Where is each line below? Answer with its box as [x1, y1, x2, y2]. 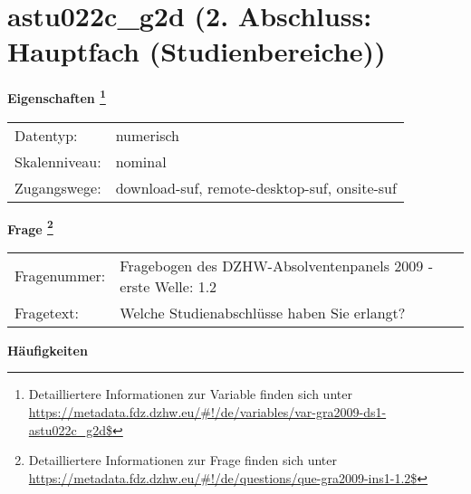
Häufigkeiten [7, 340, 88, 359]
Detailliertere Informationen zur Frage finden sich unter [28, 451, 338, 470]
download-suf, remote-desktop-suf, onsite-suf [115, 176, 397, 198]
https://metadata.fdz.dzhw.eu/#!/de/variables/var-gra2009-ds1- [28, 403, 387, 421]
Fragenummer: [14, 265, 106, 287]
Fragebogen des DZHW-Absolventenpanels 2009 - [120, 254, 433, 276]
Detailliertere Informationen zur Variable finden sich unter [28, 385, 352, 404]
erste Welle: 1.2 [120, 275, 217, 297]
